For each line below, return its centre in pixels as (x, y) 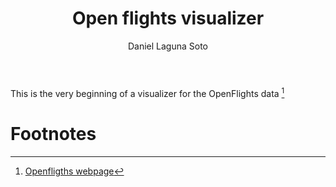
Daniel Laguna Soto (168, 46)
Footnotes (53, 133)
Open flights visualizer (168, 18)
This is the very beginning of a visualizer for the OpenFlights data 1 (147, 92)
